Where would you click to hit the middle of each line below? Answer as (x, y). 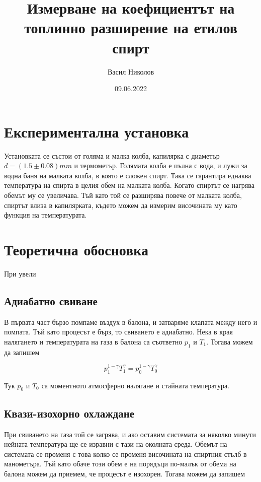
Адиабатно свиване (51, 300)
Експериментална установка (97, 131)
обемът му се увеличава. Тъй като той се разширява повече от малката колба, (123, 195)
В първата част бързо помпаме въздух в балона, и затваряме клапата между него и (131, 322)
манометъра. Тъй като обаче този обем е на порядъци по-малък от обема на (120, 464)
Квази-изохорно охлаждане (69, 413)
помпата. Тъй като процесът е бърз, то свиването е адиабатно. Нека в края (118, 332)
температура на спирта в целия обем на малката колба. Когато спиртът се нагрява (129, 185)
